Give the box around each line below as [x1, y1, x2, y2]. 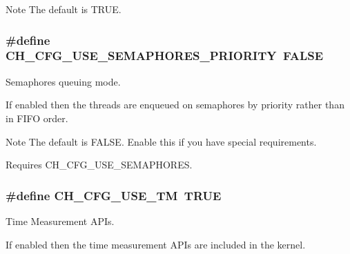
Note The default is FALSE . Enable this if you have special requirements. [6, 134, 317, 148]
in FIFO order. [6, 110, 68, 125]
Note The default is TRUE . [6, 2, 121, 16]
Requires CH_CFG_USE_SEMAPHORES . [6, 157, 193, 172]
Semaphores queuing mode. [6, 74, 121, 88]
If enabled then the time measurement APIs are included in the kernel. [6, 237, 306, 251]
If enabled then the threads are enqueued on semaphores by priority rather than [6, 97, 344, 112]
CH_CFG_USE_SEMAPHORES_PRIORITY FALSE [6, 47, 324, 64]
